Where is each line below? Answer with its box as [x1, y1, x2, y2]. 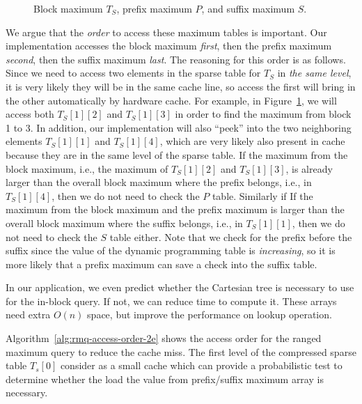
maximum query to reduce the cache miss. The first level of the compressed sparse [6, 344, 356, 359]
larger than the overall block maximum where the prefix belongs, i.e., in [6, 175, 312, 189]
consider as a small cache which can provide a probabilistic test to [60, 358, 343, 373]
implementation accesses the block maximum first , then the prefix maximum [6, 38, 332, 53]
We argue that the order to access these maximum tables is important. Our [6, 24, 327, 39]
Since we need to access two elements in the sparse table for [6, 65, 261, 80]
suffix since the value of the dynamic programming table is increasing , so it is [6, 243, 336, 258]
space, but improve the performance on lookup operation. [87, 307, 332, 322]
